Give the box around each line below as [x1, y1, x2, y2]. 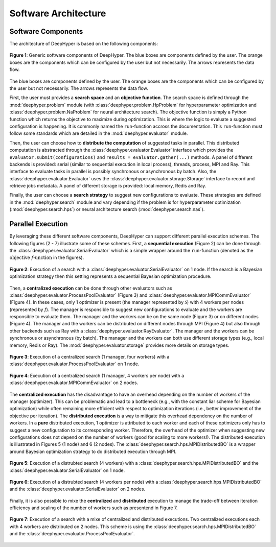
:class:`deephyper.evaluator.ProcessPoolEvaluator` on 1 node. [9, 361, 140, 367]
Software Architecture [9, 8, 106, 19]
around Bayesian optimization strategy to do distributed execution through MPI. [9, 448, 176, 455]
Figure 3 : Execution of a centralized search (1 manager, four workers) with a [9, 354, 170, 360]
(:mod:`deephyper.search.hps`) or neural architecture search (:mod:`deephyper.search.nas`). [9, 206, 205, 212]
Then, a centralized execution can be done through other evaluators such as [9, 285, 172, 291]
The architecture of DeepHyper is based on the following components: [9, 41, 158, 47]
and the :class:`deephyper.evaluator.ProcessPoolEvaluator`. [9, 531, 135, 537]
